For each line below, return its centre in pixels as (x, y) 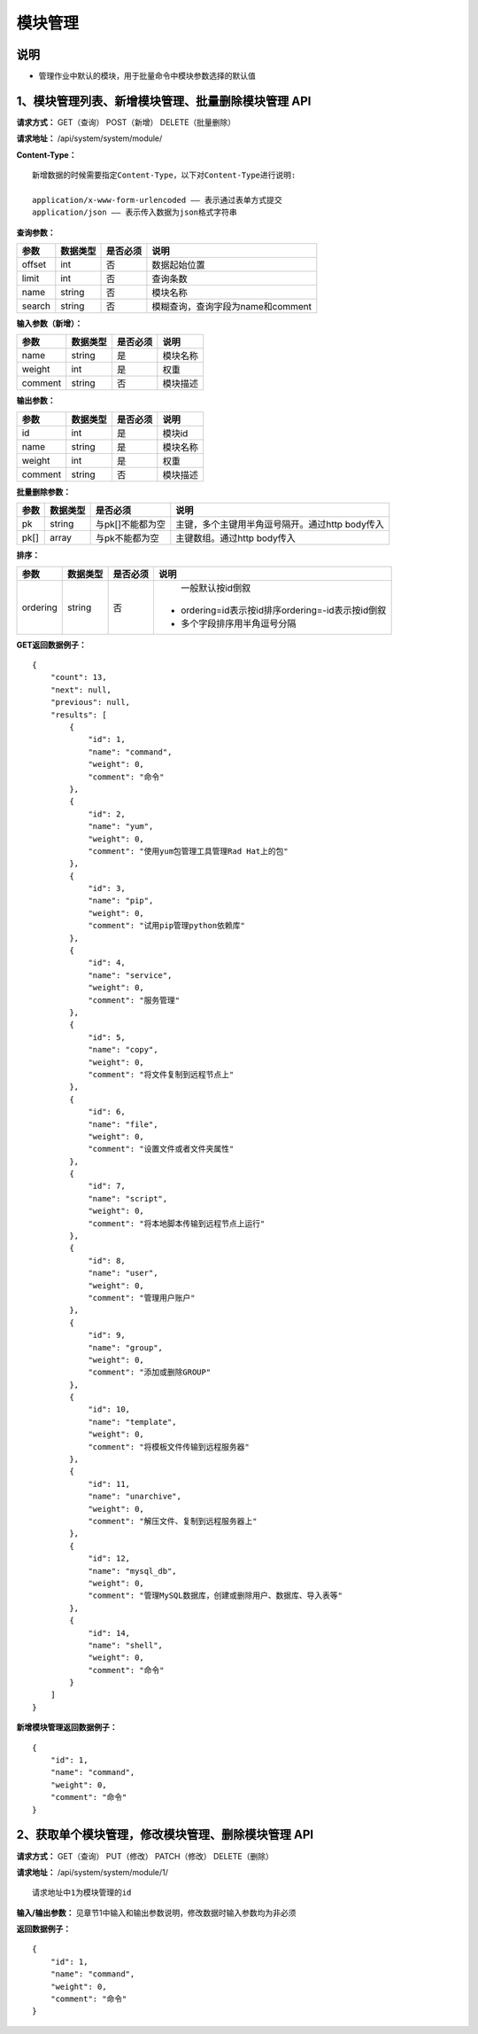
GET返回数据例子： (52, 645)
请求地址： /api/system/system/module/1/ (92, 1872)
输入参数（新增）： (50, 324)
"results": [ (78, 715)
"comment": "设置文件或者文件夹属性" (161, 1149)
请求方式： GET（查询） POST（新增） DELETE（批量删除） (126, 122)
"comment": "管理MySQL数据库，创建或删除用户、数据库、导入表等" (215, 1596)
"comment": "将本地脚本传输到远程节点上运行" (177, 1223)
